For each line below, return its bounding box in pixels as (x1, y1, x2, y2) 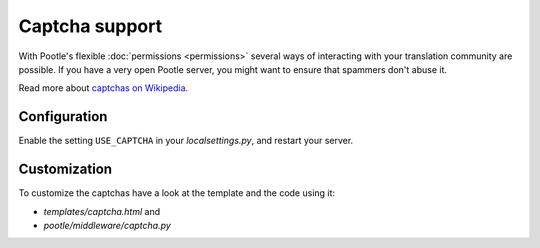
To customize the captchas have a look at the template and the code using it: (18, 187, 335, 199)
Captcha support (18, 15, 163, 37)
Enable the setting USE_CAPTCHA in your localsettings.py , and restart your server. (18, 135, 354, 147)
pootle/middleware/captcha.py (43, 219, 172, 231)
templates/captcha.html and (43, 205, 161, 217)
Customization (18, 161, 113, 178)
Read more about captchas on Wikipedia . (18, 82, 189, 94)
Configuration (18, 108, 108, 125)
